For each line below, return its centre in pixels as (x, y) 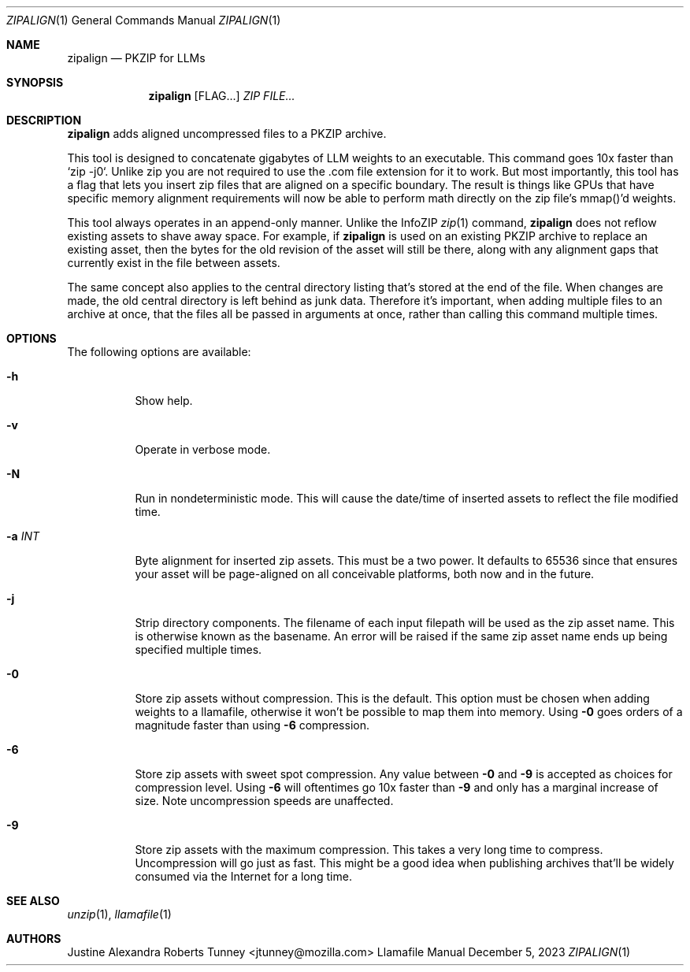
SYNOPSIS (35, 82)
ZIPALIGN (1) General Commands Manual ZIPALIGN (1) (144, 20)
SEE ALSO (33, 901)
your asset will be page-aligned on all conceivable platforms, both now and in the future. (365, 574)
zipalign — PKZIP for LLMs (136, 58)
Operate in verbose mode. (203, 449)
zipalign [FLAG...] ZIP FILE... (222, 96)
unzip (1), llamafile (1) (119, 914)
